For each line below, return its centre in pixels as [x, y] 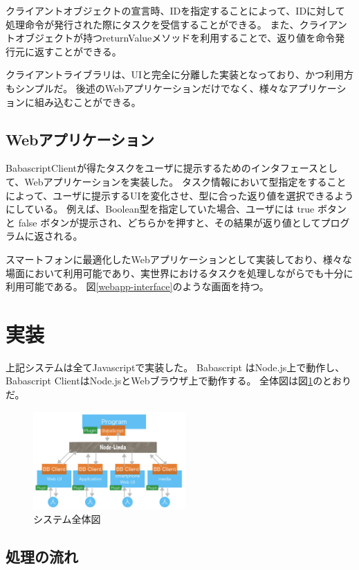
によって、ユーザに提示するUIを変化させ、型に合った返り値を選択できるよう [180, 195]
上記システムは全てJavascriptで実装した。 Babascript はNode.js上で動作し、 [175, 367]
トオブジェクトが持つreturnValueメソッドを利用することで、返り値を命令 [171, 38]
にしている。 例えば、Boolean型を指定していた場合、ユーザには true [160, 209]
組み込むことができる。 [88, 101]
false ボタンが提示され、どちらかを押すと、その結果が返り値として [169, 222]
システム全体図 [67, 519]
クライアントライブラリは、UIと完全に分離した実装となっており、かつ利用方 [179, 74]
